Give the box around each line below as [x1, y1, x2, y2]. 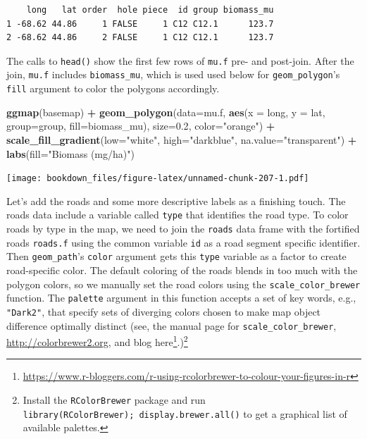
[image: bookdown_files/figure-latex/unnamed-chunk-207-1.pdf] [6, 173, 309, 184]
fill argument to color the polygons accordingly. [6, 81, 220, 96]
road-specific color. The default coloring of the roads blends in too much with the [6, 263, 358, 277]
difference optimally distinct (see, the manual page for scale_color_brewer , [6, 318, 337, 333]
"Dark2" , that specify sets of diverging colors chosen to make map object [6, 304, 321, 319]
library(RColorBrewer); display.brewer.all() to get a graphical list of [23, 406, 347, 421]
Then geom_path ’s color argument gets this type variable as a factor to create [6, 249, 347, 264]
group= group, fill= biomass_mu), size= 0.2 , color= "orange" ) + [6, 118, 275, 133]
